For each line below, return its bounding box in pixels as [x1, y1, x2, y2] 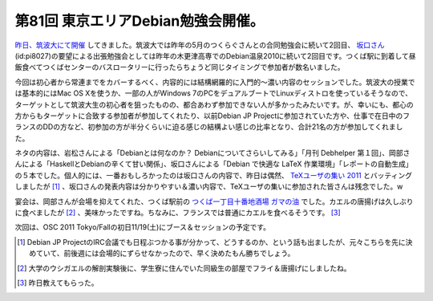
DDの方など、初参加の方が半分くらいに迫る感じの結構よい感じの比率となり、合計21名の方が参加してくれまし [42, 122, 403, 132]
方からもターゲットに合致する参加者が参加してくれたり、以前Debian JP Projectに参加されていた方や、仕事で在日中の [14, 111, 403, 120]
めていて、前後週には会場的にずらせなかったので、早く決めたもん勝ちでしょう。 [29, 249, 295, 258]
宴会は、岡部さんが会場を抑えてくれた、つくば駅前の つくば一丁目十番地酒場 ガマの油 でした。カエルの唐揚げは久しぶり [14, 197, 414, 206]
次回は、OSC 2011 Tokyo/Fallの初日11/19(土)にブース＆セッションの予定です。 [14, 222, 271, 232]
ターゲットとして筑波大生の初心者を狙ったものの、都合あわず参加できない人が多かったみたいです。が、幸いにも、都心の [14, 100, 415, 109]
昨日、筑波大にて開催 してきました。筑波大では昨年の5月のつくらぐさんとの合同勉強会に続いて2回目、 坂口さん [14, 40, 385, 50]
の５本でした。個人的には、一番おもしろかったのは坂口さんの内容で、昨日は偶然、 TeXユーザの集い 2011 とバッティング [14, 170, 413, 180]
